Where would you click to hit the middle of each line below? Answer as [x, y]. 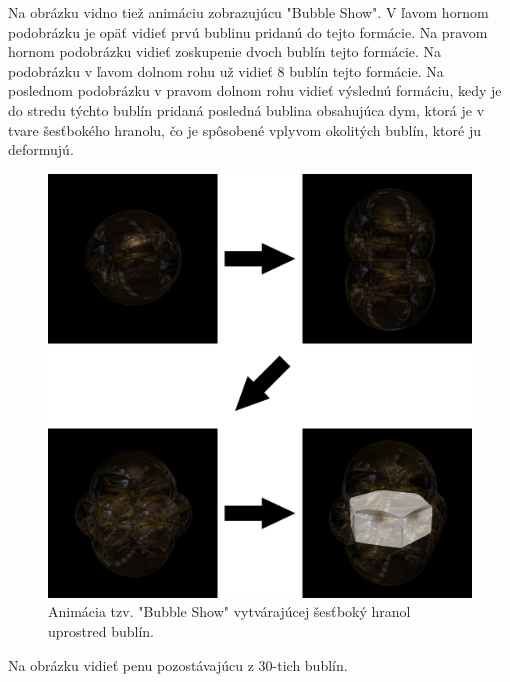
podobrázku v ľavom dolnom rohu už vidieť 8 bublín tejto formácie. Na [226, 70]
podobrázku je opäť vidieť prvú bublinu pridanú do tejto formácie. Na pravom [248, 31]
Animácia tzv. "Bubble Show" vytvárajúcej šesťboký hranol [229, 611]
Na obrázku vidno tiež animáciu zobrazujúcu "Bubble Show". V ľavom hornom [248, 12]
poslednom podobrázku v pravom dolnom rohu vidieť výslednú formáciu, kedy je [255, 90]
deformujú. [41, 149]
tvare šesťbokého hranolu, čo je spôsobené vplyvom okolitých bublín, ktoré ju [244, 129]
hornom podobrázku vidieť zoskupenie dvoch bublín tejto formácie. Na [225, 51]
